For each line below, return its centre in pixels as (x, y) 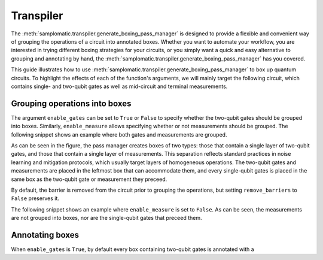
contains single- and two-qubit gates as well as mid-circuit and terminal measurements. (119, 86)
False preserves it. (35, 198)
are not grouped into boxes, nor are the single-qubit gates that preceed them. (106, 218)
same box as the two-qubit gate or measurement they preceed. (89, 179)
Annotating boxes (45, 235)
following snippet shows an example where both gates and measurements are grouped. (119, 134)
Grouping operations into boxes (71, 103)
